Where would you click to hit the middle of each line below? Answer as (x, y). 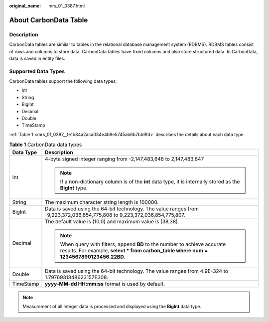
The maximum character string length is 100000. (102, 202)
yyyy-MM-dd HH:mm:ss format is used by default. (105, 284)
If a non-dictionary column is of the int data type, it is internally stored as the (150, 181)
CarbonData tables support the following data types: (63, 81)
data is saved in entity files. (37, 58)
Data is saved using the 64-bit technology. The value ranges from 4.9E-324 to (137, 271)
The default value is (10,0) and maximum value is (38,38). (112, 221)
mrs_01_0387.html (67, 6)
